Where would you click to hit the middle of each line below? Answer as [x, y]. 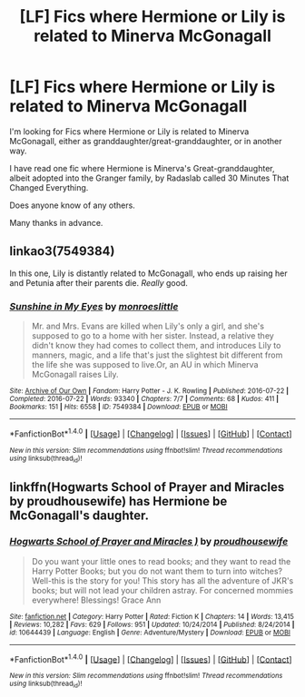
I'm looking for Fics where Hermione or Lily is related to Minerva [129, 131]
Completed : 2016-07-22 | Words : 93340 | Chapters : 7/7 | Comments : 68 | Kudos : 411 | [144, 399]
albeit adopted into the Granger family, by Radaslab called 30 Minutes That [149, 178]
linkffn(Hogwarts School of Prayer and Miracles [147, 487]
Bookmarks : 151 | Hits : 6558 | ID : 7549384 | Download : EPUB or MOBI [119, 407]
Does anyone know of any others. [73, 205]
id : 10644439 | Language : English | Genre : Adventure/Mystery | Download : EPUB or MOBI [150, 633]
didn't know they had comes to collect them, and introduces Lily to [156, 346]
